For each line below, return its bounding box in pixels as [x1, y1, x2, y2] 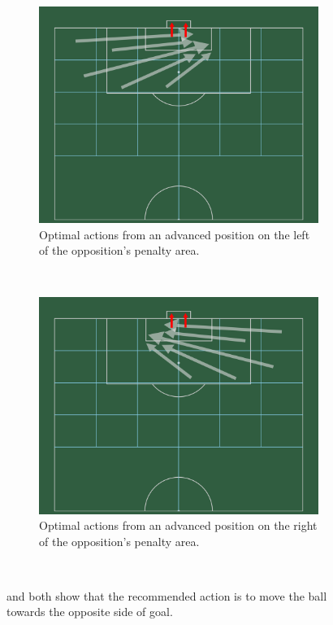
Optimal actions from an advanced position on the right [39, 517, 318, 534]
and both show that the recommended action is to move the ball [6, 587, 327, 604]
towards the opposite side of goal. [6, 603, 173, 620]
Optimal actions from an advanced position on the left [39, 225, 310, 243]
